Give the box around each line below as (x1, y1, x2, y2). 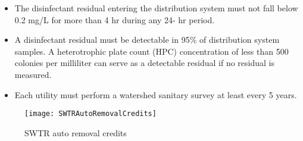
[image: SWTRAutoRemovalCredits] (24, 109, 157, 118)
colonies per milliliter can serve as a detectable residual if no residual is (14, 57, 274, 69)
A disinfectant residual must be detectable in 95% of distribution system (14, 33, 280, 46)
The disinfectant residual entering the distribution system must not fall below (14, 2, 298, 14)
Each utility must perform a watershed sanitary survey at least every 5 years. (14, 88, 297, 101)
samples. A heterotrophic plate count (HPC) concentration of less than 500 (14, 45, 289, 57)
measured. (14, 68, 52, 80)
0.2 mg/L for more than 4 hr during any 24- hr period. (14, 13, 215, 26)
